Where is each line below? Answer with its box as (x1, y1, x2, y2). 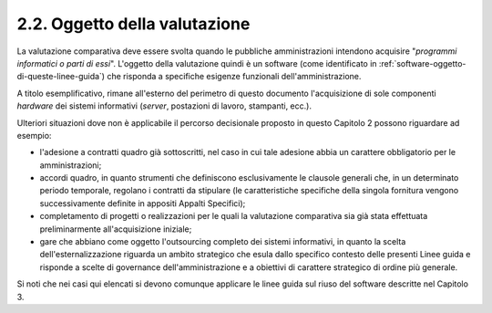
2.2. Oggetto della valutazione (16, 14, 251, 34)
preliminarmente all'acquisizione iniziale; (39, 224, 192, 235)
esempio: (16, 130, 52, 141)
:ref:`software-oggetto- (378, 57, 466, 68)
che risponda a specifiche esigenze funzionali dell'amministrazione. (106, 71, 362, 82)
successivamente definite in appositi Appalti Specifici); (39, 197, 246, 209)
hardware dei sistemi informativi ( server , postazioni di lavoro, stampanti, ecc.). (16, 100, 312, 111)
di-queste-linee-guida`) (16, 71, 105, 82)
